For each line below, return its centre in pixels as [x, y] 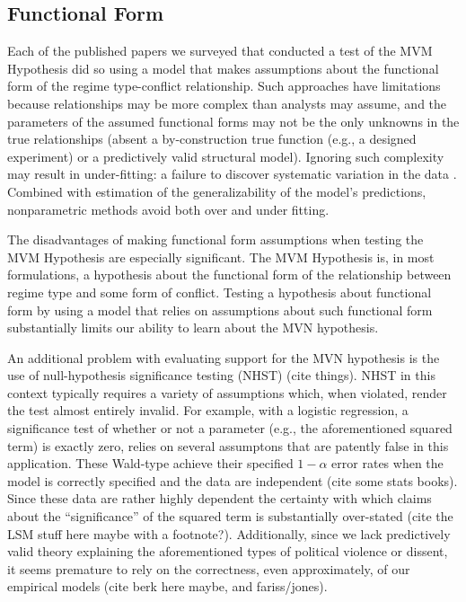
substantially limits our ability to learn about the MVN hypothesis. [193, 328]
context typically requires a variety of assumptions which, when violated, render [227, 392]
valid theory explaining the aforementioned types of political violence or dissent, [228, 551]
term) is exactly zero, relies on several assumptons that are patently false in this [228, 445]
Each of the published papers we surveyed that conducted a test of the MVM [220, 51]
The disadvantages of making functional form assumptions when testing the [215, 239]
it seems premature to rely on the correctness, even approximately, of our [209, 568]
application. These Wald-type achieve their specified [150, 463]
